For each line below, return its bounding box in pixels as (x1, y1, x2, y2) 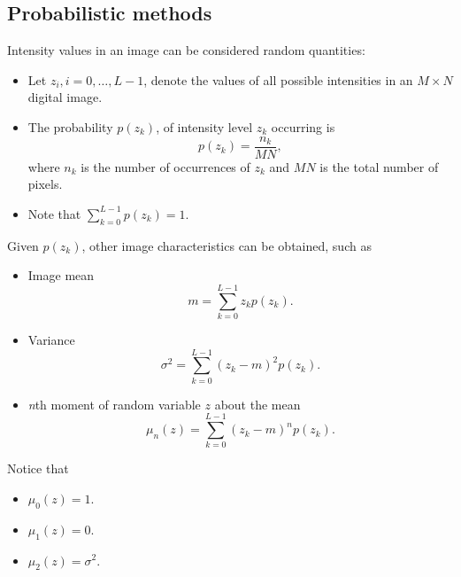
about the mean (214, 394, 301, 413)
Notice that (7, 459, 69, 478)
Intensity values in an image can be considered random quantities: (7, 41, 365, 59)
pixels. (27, 175, 63, 193)
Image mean (27, 266, 95, 285)
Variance (27, 330, 75, 348)
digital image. (27, 88, 103, 106)
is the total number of (319, 157, 439, 175)
